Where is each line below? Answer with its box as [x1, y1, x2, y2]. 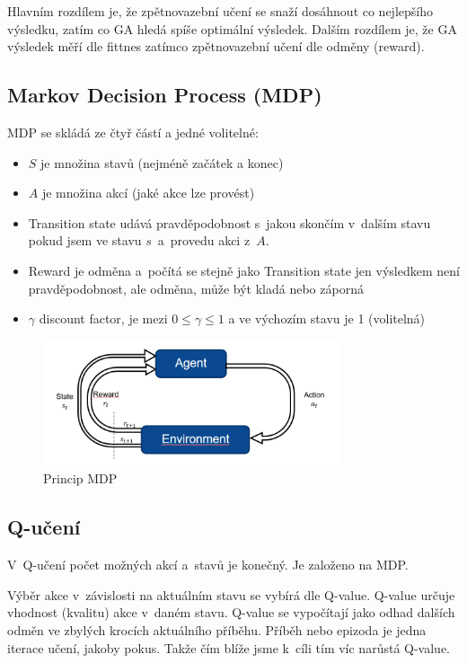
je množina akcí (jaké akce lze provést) [41, 183, 255, 202]
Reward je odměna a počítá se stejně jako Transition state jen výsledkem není [28, 261, 460, 279]
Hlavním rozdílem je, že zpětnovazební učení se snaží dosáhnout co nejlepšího [7, 2, 433, 20]
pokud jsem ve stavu [28, 231, 142, 250]
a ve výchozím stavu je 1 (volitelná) [228, 309, 426, 328]
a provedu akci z [157, 231, 251, 250]
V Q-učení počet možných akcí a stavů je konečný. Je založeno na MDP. [7, 555, 409, 574]
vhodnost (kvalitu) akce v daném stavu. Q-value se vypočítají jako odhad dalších [7, 603, 455, 622]
